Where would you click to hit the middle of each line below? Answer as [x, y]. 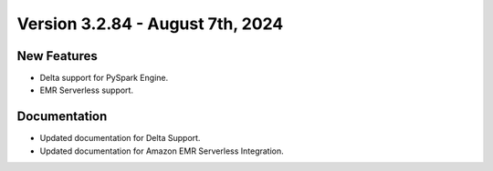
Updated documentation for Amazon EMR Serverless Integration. [162, 151]
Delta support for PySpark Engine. [104, 78]
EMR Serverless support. [87, 90]
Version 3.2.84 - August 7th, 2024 [150, 24]
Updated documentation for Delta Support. [120, 138]
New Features [57, 56]
